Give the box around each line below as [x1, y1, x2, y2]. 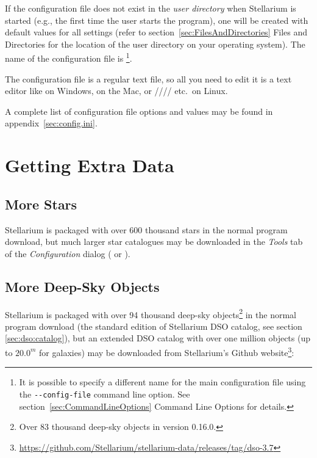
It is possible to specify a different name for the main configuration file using [19, 376, 306, 388]
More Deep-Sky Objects [5, 277, 160, 296]
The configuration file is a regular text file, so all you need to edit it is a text [5, 72, 292, 85]
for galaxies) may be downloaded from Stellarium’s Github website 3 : [39, 344, 294, 358]
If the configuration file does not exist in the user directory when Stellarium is [5, 2, 296, 14]
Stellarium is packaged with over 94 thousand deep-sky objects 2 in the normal [5, 306, 296, 321]
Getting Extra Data [5, 153, 174, 178]
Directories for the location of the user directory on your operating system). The [5, 37, 305, 50]
